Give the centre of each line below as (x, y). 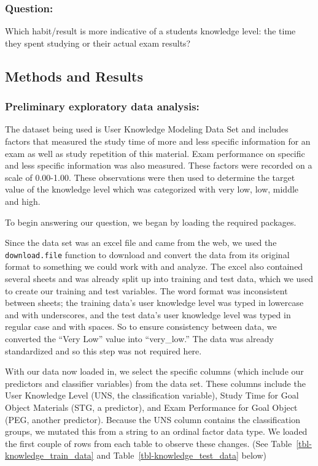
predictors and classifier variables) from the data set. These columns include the (155, 383)
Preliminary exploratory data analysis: (102, 106)
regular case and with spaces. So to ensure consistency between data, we (141, 327)
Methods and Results (74, 76)
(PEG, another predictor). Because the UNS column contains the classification (153, 419)
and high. (23, 201)
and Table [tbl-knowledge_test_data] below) (181, 455)
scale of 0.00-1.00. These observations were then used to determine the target (150, 177)
